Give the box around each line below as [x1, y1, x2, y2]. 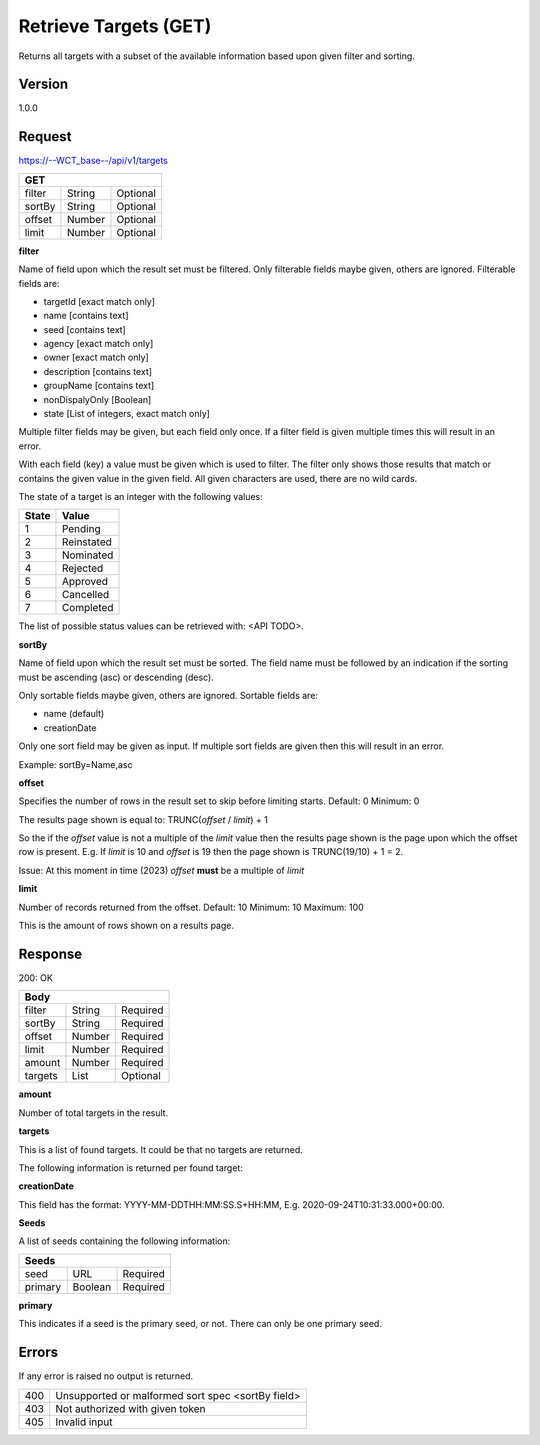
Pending [61, 522, 101, 536]
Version [18, 76, 69, 93]
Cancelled [61, 588, 110, 602]
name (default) [43, 708, 105, 720]
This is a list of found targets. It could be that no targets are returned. [18, 1143, 304, 1155]
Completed [61, 601, 114, 615]
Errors [18, 1344, 59, 1361]
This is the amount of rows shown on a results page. [18, 920, 235, 932]
